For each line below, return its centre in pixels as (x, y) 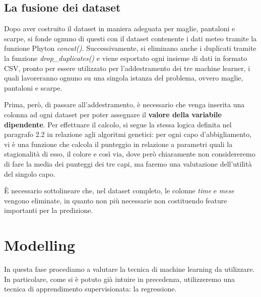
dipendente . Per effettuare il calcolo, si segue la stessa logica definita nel (118, 124)
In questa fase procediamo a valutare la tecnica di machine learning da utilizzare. (129, 269)
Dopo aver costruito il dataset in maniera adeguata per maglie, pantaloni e (120, 28)
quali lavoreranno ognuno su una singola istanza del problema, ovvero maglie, (124, 78)
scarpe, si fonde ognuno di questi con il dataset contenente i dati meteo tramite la (130, 38)
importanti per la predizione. (49, 210)
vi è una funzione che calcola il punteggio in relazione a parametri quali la (118, 144)
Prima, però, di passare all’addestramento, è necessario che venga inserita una (124, 104)
